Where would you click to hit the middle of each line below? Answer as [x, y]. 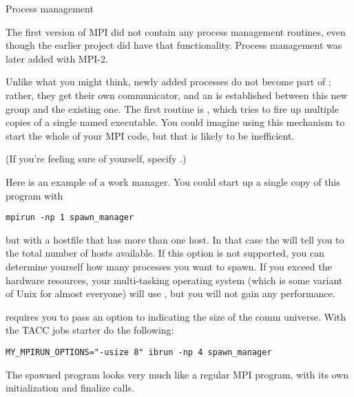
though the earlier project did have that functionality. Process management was [174, 45]
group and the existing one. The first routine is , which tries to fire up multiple [172, 108]
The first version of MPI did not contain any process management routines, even [176, 31]
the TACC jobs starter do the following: [90, 330]
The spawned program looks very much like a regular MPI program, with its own [177, 374]
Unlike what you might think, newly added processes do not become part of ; [168, 82]
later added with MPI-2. [57, 58]
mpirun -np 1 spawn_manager [70, 218]
